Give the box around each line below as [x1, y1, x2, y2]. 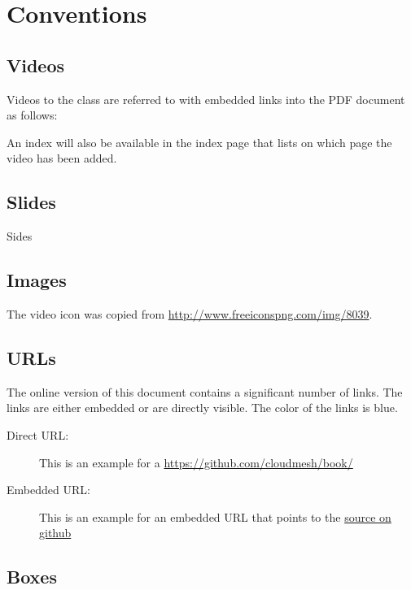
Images [7, 267, 67, 293]
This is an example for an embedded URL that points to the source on [39, 508, 391, 525]
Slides [7, 189, 56, 215]
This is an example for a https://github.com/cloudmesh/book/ [39, 453, 353, 471]
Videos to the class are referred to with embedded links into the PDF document [7, 90, 405, 107]
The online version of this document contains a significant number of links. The [7, 383, 403, 400]
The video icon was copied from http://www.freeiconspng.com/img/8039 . [7, 305, 373, 322]
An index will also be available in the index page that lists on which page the [7, 133, 392, 150]
